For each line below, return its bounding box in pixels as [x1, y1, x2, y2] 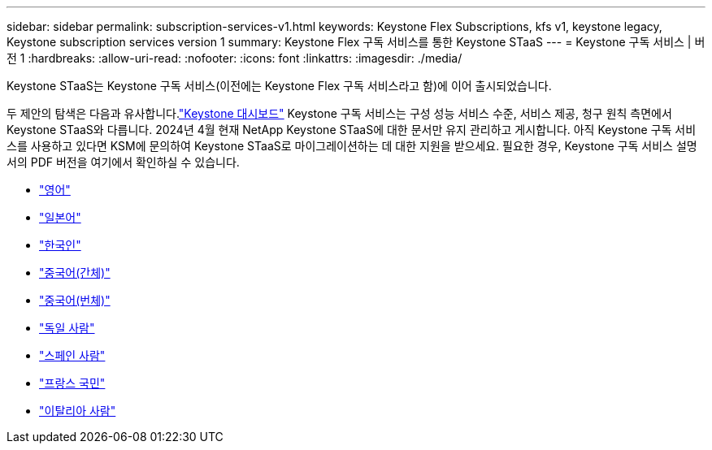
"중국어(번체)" [39, 293, 111, 307]
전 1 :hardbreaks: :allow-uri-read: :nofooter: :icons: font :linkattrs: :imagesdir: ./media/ [7, 51, 462, 65]
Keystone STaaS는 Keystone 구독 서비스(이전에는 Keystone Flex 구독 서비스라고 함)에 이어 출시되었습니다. [7, 79, 552, 93]
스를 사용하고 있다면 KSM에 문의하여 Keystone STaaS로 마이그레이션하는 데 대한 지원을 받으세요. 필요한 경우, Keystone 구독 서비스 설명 [7, 139, 697, 153]
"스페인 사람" [39, 348, 106, 362]
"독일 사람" [39, 321, 95, 335]
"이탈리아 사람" [39, 404, 116, 418]
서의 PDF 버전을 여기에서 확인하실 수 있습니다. [7, 155, 240, 169]
